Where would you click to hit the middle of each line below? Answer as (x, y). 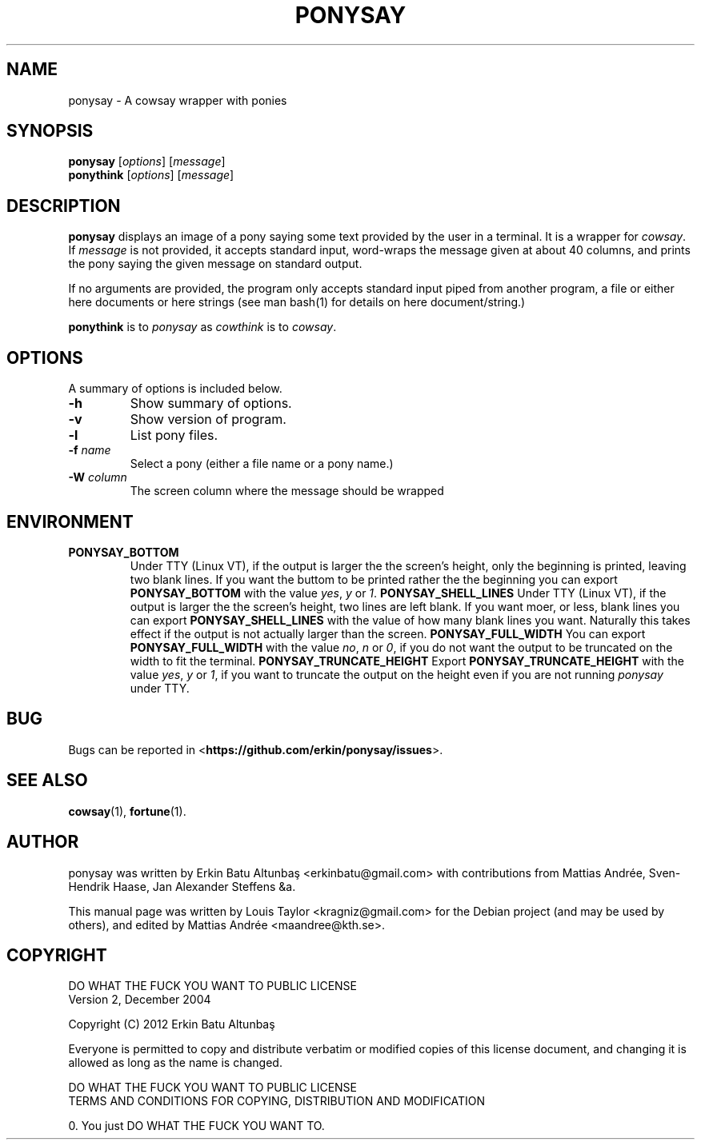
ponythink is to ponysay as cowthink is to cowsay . (202, 327)
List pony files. (174, 435)
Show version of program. (208, 419)
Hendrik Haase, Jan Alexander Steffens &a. (182, 886)
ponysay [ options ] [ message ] (147, 162)
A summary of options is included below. (175, 389)
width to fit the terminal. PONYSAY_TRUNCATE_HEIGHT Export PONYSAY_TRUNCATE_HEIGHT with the (407, 661)
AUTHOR (43, 842)
